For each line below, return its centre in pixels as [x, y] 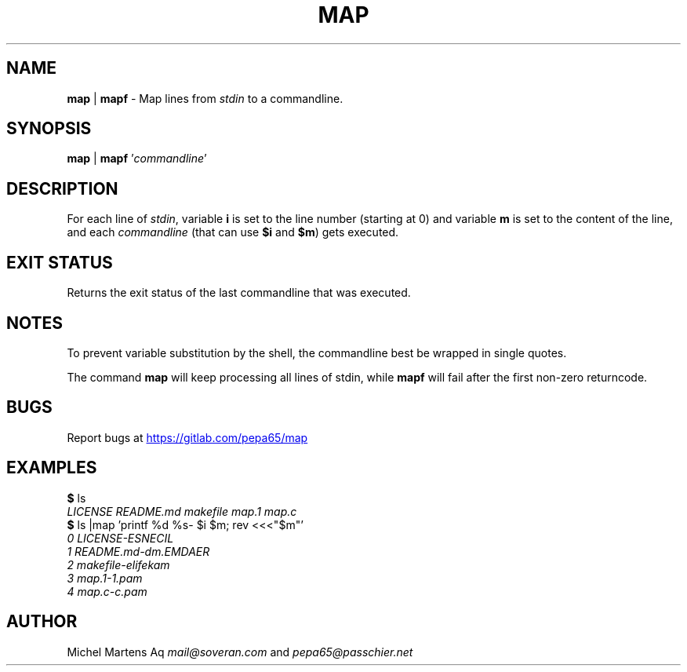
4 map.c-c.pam [107, 591]
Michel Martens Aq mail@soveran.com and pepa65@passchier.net [240, 652]
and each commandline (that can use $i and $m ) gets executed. [233, 232]
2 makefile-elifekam [118, 564]
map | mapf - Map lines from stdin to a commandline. [205, 98]
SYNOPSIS [49, 129]
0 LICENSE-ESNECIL [120, 538]
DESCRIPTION [62, 188]
